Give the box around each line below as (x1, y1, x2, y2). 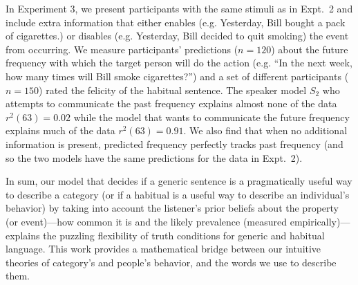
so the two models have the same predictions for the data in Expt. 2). (6, 150, 303, 165)
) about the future (271, 42, 348, 56)
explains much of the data (6, 123, 115, 138)
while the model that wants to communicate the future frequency (73, 109, 350, 124)
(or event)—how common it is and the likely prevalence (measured (6, 214, 288, 228)
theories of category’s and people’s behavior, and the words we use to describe (6, 255, 337, 269)
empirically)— (290, 214, 350, 228)
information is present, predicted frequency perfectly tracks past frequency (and (6, 136, 343, 151)
